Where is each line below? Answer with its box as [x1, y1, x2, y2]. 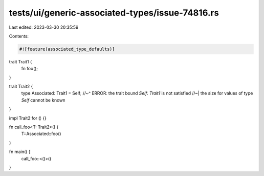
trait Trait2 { [9, 83, 33, 90]
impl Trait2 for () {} [9, 115, 46, 121]
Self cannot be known [21, 97, 66, 103]
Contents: [9, 33, 29, 39]
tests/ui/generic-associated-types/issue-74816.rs [9, 7, 220, 18]
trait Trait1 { [9, 59, 32, 64]
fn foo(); [21, 66, 38, 72]
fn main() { [9, 149, 31, 155]
